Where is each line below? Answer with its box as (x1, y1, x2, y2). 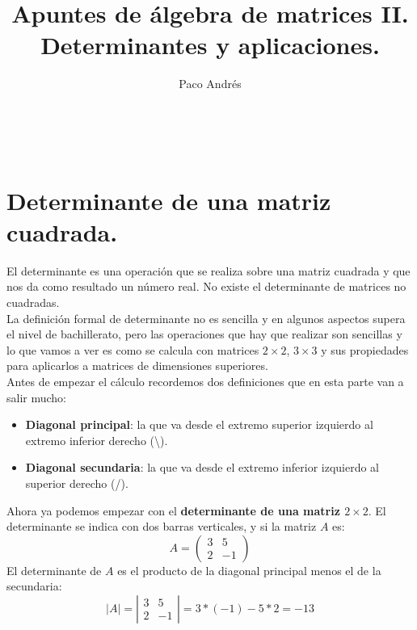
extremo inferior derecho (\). (25, 431, 168, 448)
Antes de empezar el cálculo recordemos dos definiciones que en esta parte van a (6, 372, 404, 389)
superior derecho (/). (25, 474, 128, 491)
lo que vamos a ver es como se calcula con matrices (6, 341, 259, 358)
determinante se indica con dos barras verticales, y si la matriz (6, 518, 317, 535)
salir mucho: (6, 388, 67, 405)
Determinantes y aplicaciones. (40, 28, 380, 61)
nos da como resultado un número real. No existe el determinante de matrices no (6, 278, 406, 295)
